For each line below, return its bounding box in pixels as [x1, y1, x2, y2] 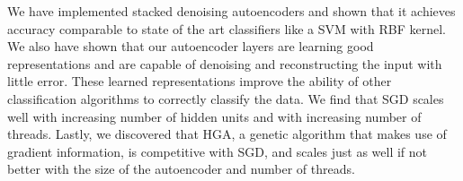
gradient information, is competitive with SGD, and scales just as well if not [7, 142, 428, 160]
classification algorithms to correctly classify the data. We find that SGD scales [7, 89, 444, 108]
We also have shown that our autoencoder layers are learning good [7, 37, 374, 56]
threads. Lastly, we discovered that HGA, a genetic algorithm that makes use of [7, 125, 447, 143]
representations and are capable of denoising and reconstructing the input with [7, 54, 442, 73]
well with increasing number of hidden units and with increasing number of [7, 107, 422, 125]
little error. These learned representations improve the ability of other [7, 72, 392, 90]
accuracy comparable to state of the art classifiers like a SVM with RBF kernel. [7, 19, 446, 38]
